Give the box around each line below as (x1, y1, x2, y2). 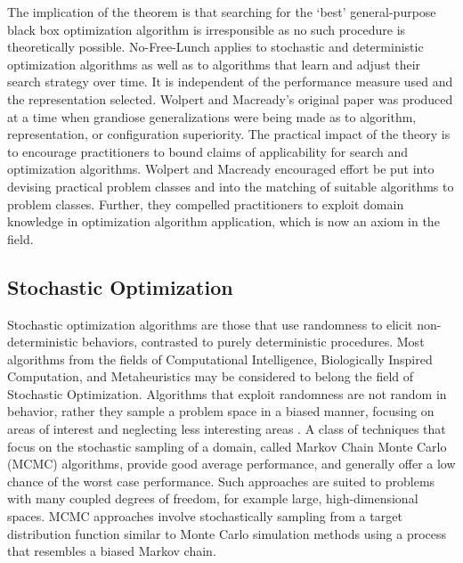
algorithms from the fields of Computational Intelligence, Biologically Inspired (7, 349, 433, 368)
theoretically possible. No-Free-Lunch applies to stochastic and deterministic (7, 37, 424, 56)
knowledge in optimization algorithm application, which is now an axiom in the (7, 212, 440, 231)
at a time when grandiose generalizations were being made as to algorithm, (7, 107, 417, 126)
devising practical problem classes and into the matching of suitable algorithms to (7, 176, 454, 195)
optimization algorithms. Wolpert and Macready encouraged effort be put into (7, 159, 435, 178)
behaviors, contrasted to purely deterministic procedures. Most (82, 332, 425, 351)
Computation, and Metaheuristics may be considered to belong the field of (7, 367, 414, 386)
